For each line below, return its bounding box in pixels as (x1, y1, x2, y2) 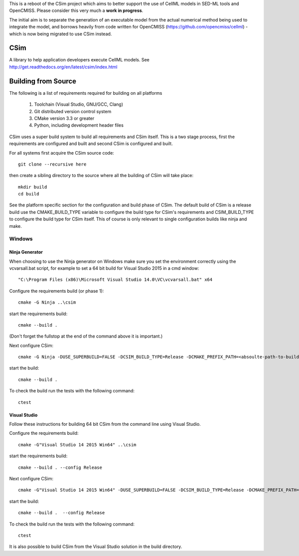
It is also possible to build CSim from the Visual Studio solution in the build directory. (9, 544, 182, 550)
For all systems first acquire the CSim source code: (9, 150, 114, 156)
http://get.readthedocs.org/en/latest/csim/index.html (9, 64, 118, 70)
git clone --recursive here (18, 161, 87, 167)
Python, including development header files (34, 122, 124, 128)
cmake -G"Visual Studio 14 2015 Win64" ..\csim (18, 442, 137, 447)
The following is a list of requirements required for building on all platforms (9, 90, 162, 96)
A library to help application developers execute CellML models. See (9, 57, 149, 63)
